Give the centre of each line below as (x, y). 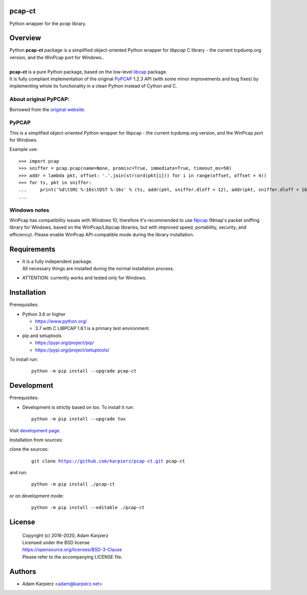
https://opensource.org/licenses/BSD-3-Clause (72, 549)
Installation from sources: (36, 439)
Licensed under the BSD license (56, 543)
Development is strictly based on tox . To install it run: (78, 407)
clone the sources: (29, 449)
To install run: (24, 359)
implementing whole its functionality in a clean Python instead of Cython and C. (93, 86)
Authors (23, 571)
